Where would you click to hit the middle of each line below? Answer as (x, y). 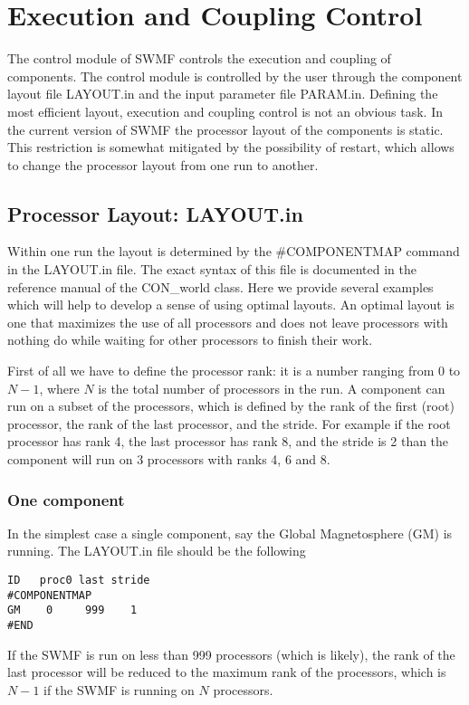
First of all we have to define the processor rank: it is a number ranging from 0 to (234, 371)
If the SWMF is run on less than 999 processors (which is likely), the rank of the (231, 654)
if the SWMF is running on (119, 689)
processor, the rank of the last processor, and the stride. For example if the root (229, 423)
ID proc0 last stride (79, 581)
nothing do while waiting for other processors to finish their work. (190, 340)
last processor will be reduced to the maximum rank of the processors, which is (227, 672)
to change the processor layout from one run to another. (163, 164)
